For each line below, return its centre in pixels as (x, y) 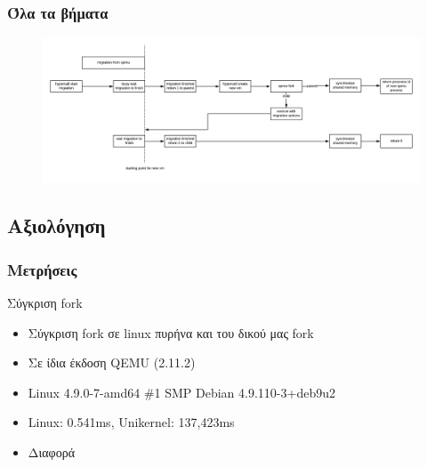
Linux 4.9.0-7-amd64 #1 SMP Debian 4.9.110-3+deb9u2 (181, 392)
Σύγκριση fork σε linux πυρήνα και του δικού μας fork (171, 332)
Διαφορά (51, 451)
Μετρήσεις (42, 269)
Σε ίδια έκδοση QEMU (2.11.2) (112, 362)
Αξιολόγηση (56, 225)
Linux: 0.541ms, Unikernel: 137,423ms (131, 422)
